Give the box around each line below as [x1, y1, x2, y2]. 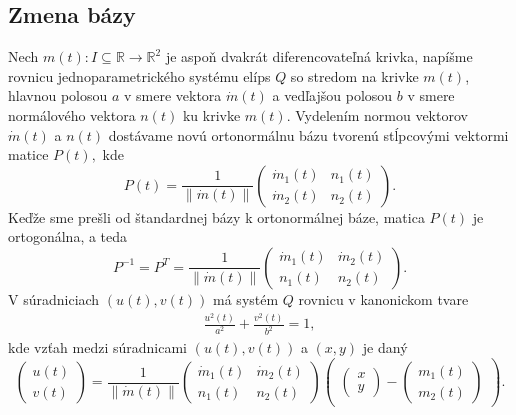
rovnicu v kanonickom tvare [298, 288, 469, 309]
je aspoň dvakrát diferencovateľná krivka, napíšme [165, 46, 473, 67]
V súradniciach [8, 288, 100, 309]
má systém [213, 288, 279, 309]
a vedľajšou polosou [272, 85, 393, 106]
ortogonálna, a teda [8, 226, 128, 247]
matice [8, 144, 49, 165]
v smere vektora [124, 85, 222, 106]
